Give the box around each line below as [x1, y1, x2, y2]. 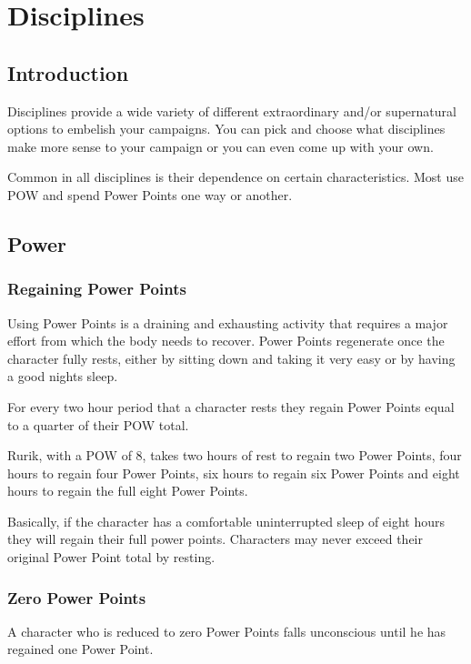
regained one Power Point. [7, 639, 154, 659]
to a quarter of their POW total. [7, 415, 189, 434]
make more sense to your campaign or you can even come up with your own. [7, 136, 434, 156]
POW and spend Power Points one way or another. [7, 185, 293, 204]
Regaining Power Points [7, 277, 186, 300]
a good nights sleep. [7, 367, 118, 386]
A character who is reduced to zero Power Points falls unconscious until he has [7, 621, 446, 640]
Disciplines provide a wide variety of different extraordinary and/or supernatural [7, 101, 456, 120]
